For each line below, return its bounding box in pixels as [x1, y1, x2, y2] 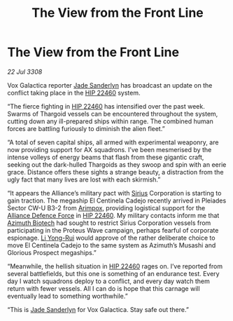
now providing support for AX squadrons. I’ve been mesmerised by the [7, 145, 212, 153]
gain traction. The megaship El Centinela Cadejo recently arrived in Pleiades [7, 196, 227, 205]
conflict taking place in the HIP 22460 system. [7, 88, 141, 97]
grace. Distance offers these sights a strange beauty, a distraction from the [7, 168, 224, 176]
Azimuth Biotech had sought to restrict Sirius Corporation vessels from [7, 219, 211, 227]
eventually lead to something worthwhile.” [7, 292, 128, 300]
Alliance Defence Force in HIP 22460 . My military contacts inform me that [7, 211, 220, 219]
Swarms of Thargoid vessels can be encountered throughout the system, [7, 109, 218, 118]
